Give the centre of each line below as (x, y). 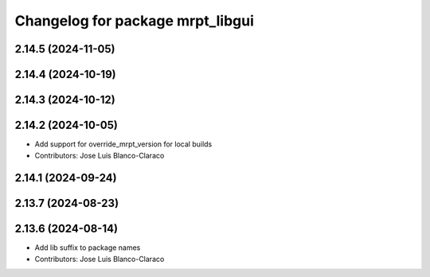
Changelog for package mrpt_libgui (135, 21)
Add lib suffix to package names (88, 248)
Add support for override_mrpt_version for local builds (123, 144)
